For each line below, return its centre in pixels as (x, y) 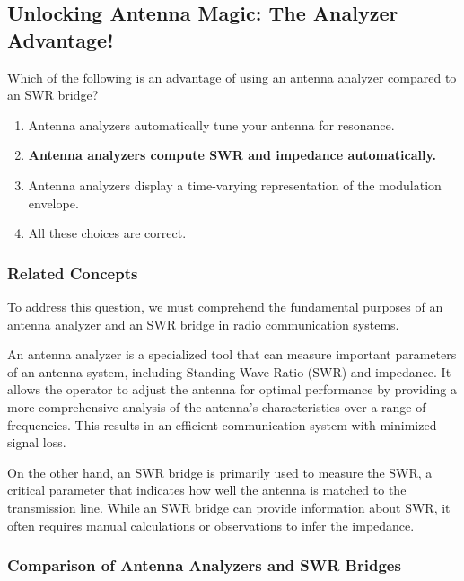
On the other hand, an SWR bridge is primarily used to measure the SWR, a (220, 472)
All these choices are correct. (107, 233)
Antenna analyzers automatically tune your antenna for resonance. (211, 124)
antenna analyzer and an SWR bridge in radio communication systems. (203, 324)
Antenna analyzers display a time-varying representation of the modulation (235, 185)
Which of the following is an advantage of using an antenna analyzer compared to (232, 77)
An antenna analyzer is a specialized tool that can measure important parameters (232, 354)
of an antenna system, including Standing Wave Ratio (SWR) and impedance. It (229, 371)
